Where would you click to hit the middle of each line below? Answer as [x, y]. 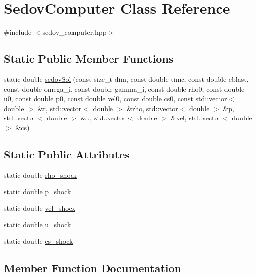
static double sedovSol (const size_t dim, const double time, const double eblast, [126, 79]
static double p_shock [37, 191]
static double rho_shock [40, 175]
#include [18, 32]
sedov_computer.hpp [74, 32]
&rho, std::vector [152, 108]
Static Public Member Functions [89, 59]
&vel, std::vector [196, 118]
